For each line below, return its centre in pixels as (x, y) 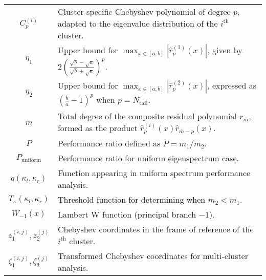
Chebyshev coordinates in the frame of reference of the (156, 229)
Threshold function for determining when (131, 199)
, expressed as (232, 85)
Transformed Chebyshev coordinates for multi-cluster (153, 255)
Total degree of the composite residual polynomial (147, 116)
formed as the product (97, 128)
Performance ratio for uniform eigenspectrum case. (148, 158)
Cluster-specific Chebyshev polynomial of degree (144, 12)
